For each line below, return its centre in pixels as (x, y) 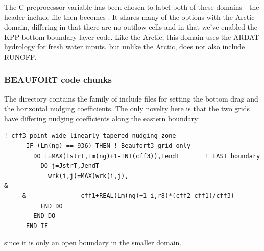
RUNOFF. (20, 56)
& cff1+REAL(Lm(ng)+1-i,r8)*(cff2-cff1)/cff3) (128, 196)
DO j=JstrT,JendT (70, 166)
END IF (37, 226)
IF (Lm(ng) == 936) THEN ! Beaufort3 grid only (108, 146)
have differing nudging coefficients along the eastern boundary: (102, 118)
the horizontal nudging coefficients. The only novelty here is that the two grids (127, 108)
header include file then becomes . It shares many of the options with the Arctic (129, 17)
